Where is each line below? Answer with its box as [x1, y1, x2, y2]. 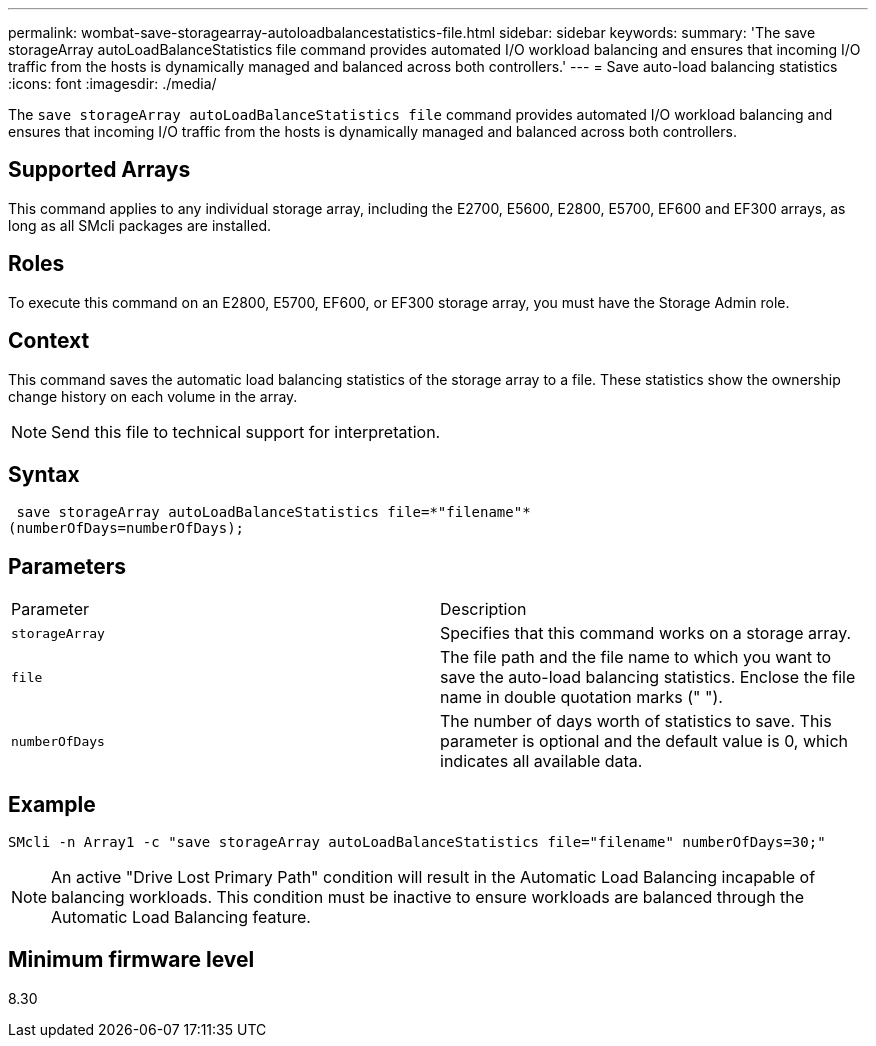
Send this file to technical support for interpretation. [51, 421, 441, 442]
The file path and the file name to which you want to [440, 647, 832, 668]
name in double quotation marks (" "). [440, 687, 723, 708]
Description [440, 599, 527, 620]
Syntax [8, 461, 80, 487]
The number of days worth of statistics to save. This [440, 711, 832, 732]
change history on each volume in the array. [8, 387, 298, 405]
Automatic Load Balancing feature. [51, 907, 311, 928]
